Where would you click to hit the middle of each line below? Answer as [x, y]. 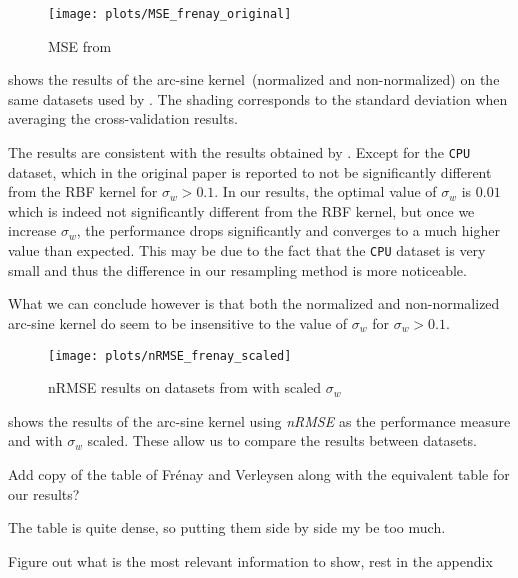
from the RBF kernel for [83, 191]
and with [35, 440]
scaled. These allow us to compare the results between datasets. [282, 440]
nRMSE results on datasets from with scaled [185, 387]
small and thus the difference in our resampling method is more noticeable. [237, 269]
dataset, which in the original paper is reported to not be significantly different [250, 171]
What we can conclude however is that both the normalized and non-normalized [254, 303]
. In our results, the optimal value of [325, 191]
